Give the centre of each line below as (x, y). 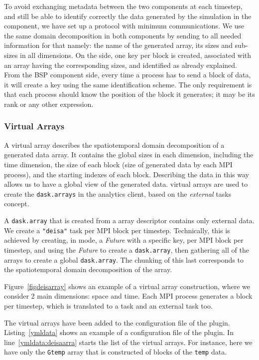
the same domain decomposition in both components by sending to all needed (123, 35)
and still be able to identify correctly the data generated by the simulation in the (128, 16)
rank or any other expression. (49, 104)
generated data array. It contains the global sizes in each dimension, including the (129, 155)
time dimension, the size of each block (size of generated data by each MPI (118, 164)
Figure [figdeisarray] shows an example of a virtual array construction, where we (127, 286)
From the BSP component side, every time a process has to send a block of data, (128, 75)
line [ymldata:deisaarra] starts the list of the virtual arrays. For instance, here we (128, 342)
